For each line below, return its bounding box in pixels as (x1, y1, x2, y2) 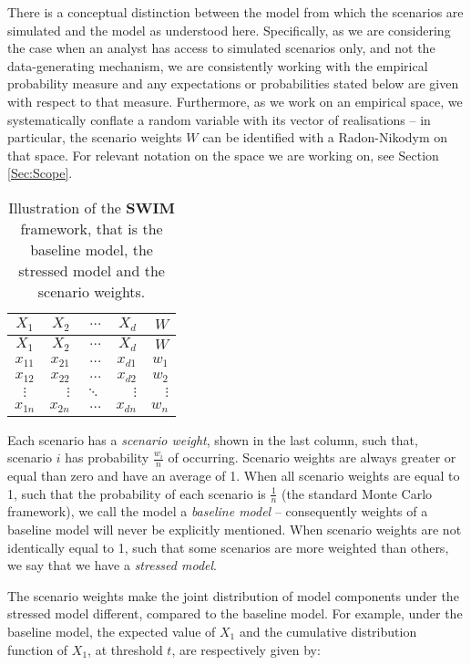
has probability (65, 448, 149, 467)
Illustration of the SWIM (8, 196, 175, 218)
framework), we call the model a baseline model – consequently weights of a (7, 502, 428, 521)
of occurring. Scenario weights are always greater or (168, 448, 456, 467)
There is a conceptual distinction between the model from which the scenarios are (7, 3, 464, 21)
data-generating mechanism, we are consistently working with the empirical (7, 56, 428, 75)
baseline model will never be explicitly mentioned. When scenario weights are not (7, 520, 462, 539)
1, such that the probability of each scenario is (7, 483, 266, 503)
